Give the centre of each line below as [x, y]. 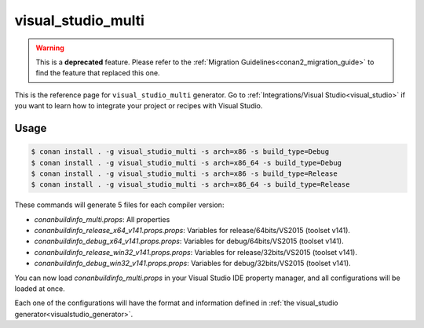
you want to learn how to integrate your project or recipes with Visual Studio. [139, 106]
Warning [50, 48]
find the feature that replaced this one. [98, 73]
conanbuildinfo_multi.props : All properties [102, 219]
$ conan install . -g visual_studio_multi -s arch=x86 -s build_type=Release [184, 173]
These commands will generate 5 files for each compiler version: [119, 205]
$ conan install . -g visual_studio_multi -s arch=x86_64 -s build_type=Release [190, 185]
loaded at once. [40, 289]
